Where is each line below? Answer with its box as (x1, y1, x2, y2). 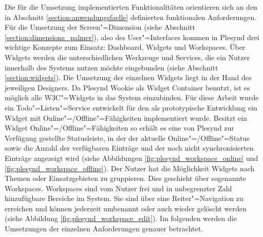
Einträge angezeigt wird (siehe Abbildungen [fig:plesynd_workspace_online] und (5, 152, 258, 163)
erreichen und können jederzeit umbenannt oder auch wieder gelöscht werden (5, 203, 247, 213)
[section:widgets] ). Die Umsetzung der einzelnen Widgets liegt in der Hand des (5, 72, 252, 83)
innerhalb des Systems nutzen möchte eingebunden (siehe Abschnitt (5, 62, 218, 72)
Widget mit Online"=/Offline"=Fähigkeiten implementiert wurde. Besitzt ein (5, 112, 247, 123)
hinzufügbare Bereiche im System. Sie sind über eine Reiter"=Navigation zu (5, 193, 243, 204)
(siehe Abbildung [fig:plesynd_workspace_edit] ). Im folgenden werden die (5, 213, 237, 224)
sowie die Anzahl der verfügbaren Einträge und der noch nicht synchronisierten (5, 142, 254, 153)
